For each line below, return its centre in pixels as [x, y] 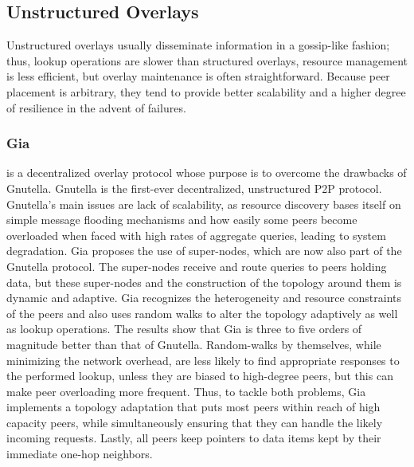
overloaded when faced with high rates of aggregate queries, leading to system [196, 235]
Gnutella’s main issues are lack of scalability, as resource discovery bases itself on [204, 204]
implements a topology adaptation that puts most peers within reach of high [193, 407]
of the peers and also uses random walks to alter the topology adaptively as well [202, 313]
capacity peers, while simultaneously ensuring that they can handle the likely [195, 422]
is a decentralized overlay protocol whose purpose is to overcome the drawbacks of [207, 173]
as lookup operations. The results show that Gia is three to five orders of [184, 329]
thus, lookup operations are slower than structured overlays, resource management [207, 60]
